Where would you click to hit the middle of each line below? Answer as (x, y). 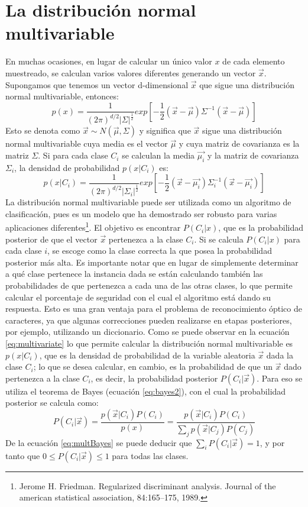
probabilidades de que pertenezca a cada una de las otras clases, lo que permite (149, 285)
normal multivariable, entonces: (62, 96)
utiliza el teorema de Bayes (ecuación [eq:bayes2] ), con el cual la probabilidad (146, 391)
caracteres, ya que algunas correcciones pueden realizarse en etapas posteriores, (149, 320)
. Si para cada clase (73, 155)
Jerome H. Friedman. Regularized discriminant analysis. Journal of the (147, 485)
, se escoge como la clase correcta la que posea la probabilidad (160, 251)
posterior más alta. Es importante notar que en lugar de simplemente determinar (152, 262)
